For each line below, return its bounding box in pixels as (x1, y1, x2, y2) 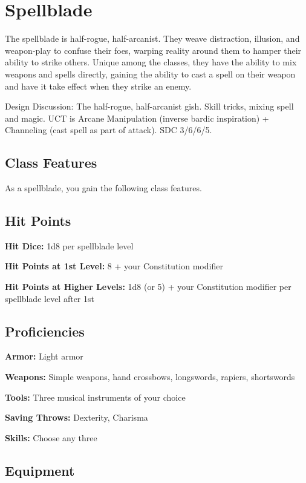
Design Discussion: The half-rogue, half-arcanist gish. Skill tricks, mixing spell (5, 100, 294, 113)
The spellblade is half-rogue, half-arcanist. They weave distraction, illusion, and (5, 32, 300, 45)
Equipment (5, 461, 75, 479)
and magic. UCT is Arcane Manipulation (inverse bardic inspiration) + (5, 111, 269, 124)
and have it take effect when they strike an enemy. (5, 79, 192, 92)
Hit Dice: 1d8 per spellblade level (5, 239, 134, 252)
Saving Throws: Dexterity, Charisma (5, 411, 148, 424)
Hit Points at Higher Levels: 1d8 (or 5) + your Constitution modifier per (5, 280, 291, 293)
